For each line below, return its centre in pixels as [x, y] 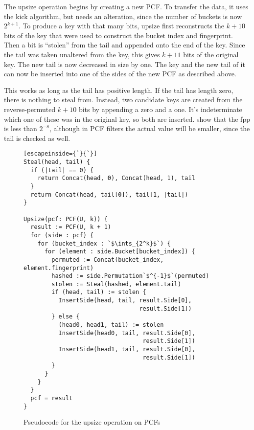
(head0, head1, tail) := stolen [111, 325]
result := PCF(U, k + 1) [71, 227]
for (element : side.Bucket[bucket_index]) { [120, 252]
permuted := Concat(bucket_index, [108, 260]
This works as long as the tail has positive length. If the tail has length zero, [119, 90]
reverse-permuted [30, 109]
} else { [66, 317]
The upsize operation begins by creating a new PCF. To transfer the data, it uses [126, 6]
